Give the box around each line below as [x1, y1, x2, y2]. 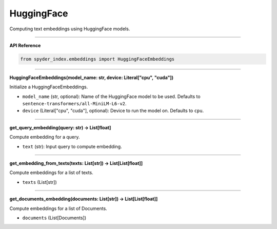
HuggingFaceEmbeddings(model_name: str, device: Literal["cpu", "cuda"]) [9, 74, 174, 81]
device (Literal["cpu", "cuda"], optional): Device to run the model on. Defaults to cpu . [22, 108, 204, 114]
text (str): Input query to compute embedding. [22, 143, 123, 149]
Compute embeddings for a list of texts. [9, 169, 93, 176]
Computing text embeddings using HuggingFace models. [9, 26, 130, 32]
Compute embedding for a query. [9, 134, 80, 140]
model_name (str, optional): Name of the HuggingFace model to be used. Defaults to [22, 93, 201, 100]
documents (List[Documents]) [22, 215, 87, 221]
